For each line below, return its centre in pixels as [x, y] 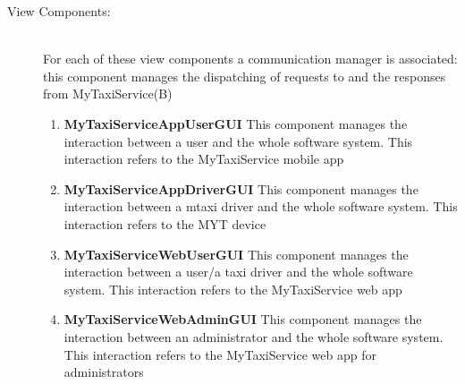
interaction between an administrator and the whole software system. [254, 336]
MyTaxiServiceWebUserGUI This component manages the [236, 254]
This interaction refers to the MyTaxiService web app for [220, 354]
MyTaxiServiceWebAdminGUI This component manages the [243, 319]
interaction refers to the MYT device [165, 223]
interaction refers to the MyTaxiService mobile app [204, 159]
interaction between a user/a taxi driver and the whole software [238, 272]
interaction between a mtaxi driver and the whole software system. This [261, 206]
